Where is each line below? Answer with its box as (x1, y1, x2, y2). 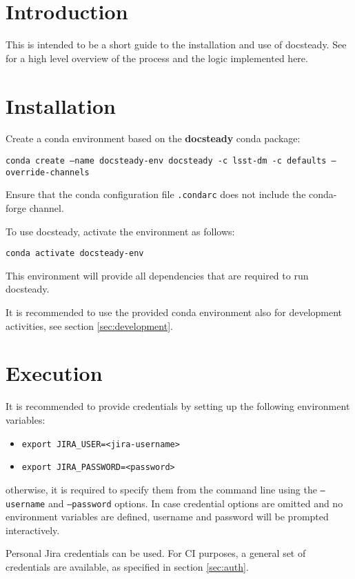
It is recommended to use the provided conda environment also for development (6, 305, 343, 320)
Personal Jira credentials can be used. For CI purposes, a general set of (6, 546, 306, 560)
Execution (6, 359, 103, 387)
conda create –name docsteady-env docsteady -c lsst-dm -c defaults (6, 156, 327, 166)
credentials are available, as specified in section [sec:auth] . (6, 559, 249, 573)
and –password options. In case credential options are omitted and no (48, 495, 343, 510)
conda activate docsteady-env (6, 248, 144, 259)
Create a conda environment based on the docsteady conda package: (6, 131, 301, 146)
